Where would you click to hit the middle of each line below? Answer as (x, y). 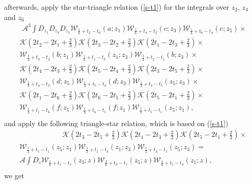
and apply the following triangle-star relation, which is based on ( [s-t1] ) (116, 123)
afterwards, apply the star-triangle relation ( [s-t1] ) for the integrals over (117, 7)
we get (14, 176)
